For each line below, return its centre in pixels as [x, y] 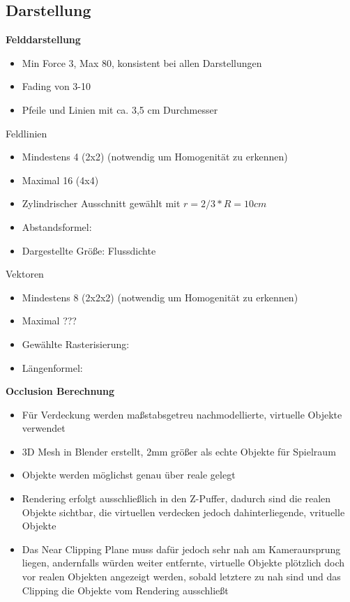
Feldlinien [26, 133]
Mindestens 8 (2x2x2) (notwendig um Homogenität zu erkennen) [160, 297]
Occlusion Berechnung [60, 391]
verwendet [44, 428]
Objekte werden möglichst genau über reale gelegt [129, 475]
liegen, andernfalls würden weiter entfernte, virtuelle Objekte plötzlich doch [183, 563]
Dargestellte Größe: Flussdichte [89, 250]
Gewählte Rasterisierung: [76, 344]
